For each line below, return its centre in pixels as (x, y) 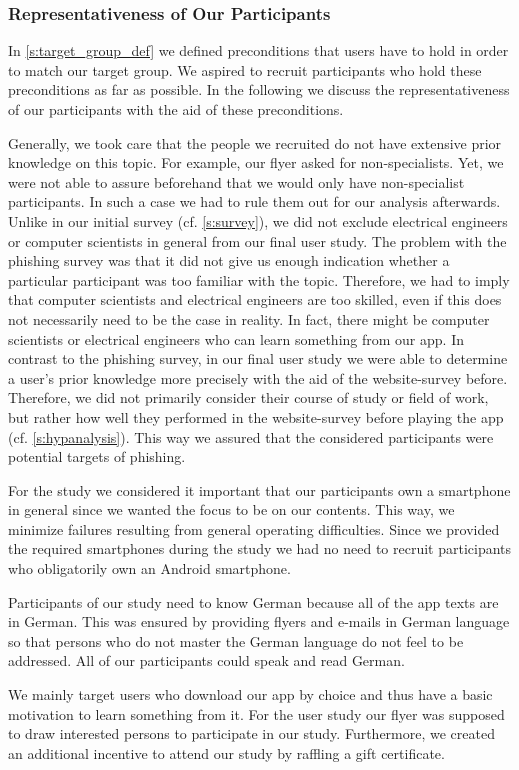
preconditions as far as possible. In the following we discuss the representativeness (259, 89)
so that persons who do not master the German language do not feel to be (236, 640)
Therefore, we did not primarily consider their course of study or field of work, (248, 397)
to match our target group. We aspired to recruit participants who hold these (245, 69)
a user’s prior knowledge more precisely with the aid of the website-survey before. (258, 377)
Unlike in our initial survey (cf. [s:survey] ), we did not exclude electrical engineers (258, 220)
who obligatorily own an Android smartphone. (149, 568)
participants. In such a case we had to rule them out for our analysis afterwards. (254, 201)
